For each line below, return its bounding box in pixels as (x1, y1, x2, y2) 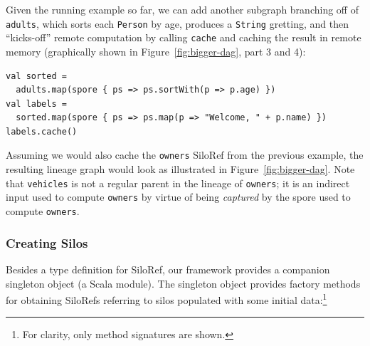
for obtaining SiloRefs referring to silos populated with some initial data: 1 (6, 290, 327, 307)
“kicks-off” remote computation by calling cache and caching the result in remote (6, 30, 361, 45)
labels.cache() (6, 126, 78, 137)
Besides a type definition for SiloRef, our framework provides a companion (6, 261, 330, 276)
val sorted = (6, 70, 67, 81)
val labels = (6, 98, 67, 109)
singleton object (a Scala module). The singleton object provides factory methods (6, 276, 361, 290)
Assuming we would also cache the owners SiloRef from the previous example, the (6, 147, 364, 162)
